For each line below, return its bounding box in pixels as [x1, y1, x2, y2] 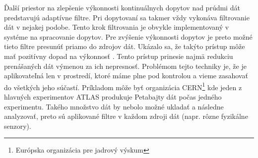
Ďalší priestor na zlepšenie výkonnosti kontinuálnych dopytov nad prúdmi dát [4, 2, 240, 12]
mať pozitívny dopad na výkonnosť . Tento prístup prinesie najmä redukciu [4, 51, 233, 61]
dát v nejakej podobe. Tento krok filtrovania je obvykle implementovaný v [4, 22, 229, 32]
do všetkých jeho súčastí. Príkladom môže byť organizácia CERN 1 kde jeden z [4, 80, 242, 92]
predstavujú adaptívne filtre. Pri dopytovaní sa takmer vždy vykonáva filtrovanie [4, 12, 250, 22]
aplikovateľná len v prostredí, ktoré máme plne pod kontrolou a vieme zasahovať [4, 70, 248, 81]
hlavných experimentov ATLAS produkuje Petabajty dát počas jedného [4, 92, 222, 102]
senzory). [4, 120, 31, 131]
